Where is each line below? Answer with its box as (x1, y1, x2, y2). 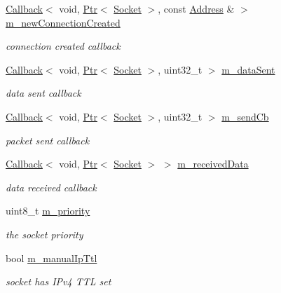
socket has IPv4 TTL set (6, 274, 111, 289)
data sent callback (6, 86, 81, 100)
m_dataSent (221, 62, 275, 76)
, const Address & (158, 1, 235, 15)
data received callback (6, 179, 97, 194)
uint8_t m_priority (6, 203, 90, 218)
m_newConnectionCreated (6, 15, 121, 29)
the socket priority (6, 226, 83, 241)
